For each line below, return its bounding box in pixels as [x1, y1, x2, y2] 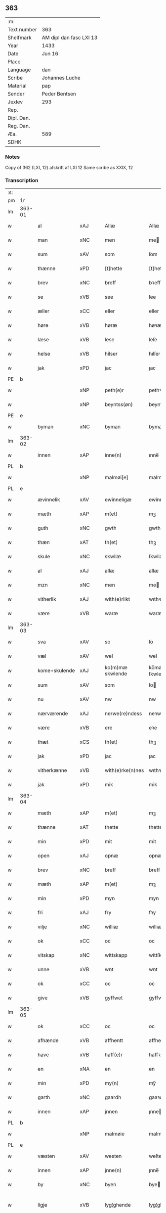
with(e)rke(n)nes [104, 767, 144, 774]
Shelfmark [7, 34, 32, 41]
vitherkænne [38, 767, 68, 774]
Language [7, 66, 31, 73]
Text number [7, 26, 37, 33]
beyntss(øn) [104, 401, 133, 408]
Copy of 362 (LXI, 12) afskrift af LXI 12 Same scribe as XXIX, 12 [5, 165, 133, 171]
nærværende [38, 710, 68, 717]
